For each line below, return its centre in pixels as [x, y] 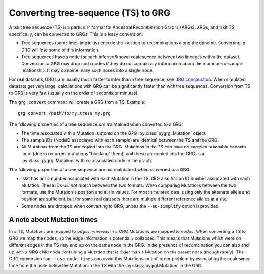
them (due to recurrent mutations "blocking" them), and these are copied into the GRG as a [113, 153]
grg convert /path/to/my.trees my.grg [64, 113]
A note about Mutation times [53, 220]
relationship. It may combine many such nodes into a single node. [87, 70]
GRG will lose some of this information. [60, 50]
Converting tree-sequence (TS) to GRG [90, 13]
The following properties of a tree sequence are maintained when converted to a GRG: [96, 124]
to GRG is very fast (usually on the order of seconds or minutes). [74, 93]
